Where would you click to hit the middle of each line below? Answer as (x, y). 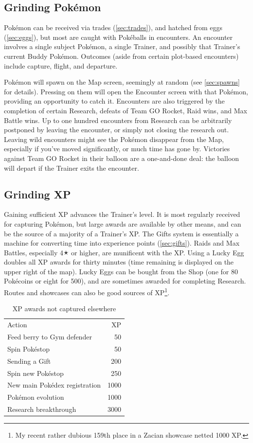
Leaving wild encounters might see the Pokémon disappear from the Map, (114, 139)
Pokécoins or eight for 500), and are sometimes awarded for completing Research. (125, 281)
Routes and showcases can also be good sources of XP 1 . (87, 292)
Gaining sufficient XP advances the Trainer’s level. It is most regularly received (122, 214)
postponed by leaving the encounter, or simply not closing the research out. (117, 130)
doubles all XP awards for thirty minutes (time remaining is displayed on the (119, 262)
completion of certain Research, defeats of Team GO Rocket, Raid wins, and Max (126, 110)
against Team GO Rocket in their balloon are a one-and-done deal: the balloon (122, 158)
